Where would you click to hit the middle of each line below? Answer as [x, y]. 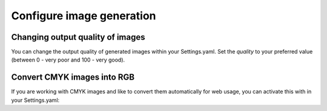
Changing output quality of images [78, 37]
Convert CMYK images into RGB [73, 78]
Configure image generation [84, 16]
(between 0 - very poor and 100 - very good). [68, 60]
